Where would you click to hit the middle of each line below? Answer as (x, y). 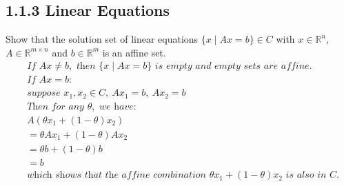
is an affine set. (134, 52)
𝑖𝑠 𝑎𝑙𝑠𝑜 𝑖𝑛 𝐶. (313, 175)
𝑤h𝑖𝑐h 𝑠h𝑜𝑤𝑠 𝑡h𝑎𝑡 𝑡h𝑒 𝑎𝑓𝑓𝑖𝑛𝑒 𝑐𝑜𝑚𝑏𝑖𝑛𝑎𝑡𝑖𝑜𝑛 (117, 175)
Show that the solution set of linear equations (102, 39)
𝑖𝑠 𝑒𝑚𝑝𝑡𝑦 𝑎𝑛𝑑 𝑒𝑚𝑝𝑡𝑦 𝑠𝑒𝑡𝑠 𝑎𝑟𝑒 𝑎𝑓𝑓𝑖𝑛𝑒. (233, 66)
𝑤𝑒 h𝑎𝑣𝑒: (118, 106)
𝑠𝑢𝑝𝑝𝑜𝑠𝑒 (44, 93)
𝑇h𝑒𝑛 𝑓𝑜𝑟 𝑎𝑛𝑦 (55, 106)
